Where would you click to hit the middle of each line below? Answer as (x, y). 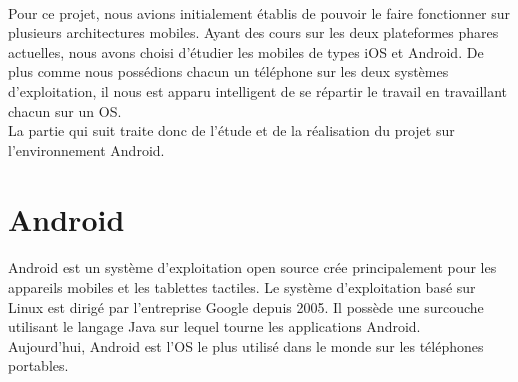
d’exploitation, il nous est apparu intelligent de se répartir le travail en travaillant (258, 90)
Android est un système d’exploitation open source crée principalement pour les (252, 267)
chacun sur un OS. (65, 110)
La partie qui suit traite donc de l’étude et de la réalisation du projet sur (231, 130)
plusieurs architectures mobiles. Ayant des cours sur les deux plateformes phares (253, 32)
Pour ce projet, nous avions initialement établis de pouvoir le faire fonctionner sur (259, 12)
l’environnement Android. (86, 149)
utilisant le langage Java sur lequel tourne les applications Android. (214, 326)
